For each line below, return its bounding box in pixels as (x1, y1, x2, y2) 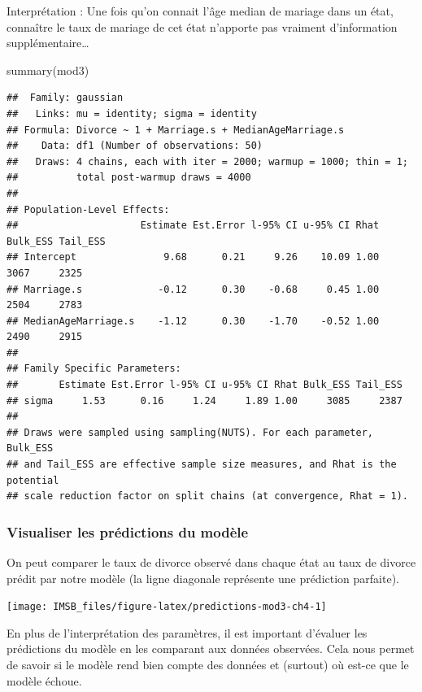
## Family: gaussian (7, 92, 124, 104)
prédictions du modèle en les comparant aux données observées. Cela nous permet (7, 640, 415, 657)
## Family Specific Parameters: (7, 363, 181, 375)
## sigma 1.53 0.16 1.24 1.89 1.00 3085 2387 (7, 394, 402, 407)
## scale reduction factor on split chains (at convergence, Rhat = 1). (7, 490, 408, 503)
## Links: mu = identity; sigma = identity (7, 107, 257, 120)
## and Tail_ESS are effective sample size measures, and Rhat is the (7, 459, 397, 471)
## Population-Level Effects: (7, 203, 170, 215)
